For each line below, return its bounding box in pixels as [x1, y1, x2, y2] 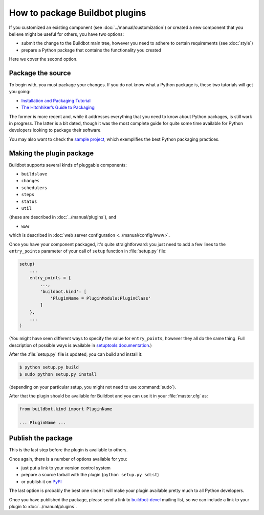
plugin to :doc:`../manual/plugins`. [9, 503, 77, 509]
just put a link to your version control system [21, 465, 111, 471]
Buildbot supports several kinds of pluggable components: [9, 162, 127, 168]
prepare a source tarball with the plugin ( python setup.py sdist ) [21, 472, 159, 478]
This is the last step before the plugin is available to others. [9, 447, 128, 453]
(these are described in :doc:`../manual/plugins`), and [9, 214, 117, 220]
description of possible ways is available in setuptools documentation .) [9, 342, 152, 348]
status [21, 198, 37, 204]
